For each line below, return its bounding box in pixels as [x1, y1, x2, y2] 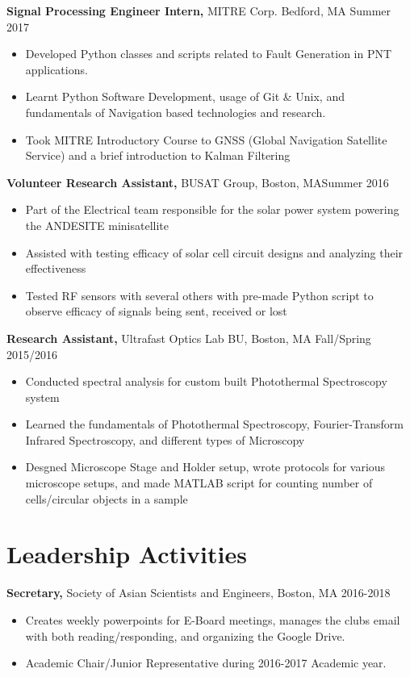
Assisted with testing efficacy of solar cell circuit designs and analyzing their [25, 244, 404, 261]
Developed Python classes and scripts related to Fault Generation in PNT [25, 45, 392, 62]
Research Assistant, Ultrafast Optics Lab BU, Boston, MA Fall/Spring [6, 329, 371, 346]
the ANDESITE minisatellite [25, 216, 169, 233]
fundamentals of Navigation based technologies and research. [25, 103, 326, 120]
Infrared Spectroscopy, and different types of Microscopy [25, 431, 305, 448]
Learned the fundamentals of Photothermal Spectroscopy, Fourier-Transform [25, 416, 404, 433]
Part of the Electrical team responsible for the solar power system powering [25, 201, 400, 218]
